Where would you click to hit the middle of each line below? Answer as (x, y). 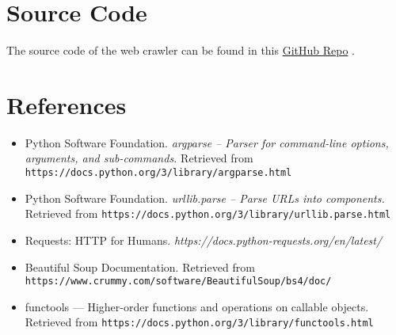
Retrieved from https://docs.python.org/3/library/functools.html (199, 322)
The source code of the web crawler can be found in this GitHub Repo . (181, 50)
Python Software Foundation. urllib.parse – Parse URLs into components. (205, 198)
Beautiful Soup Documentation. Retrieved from (140, 266)
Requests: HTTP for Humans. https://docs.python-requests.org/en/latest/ (204, 240)
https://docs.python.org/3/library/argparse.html (158, 173)
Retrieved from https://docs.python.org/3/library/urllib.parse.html (208, 213)
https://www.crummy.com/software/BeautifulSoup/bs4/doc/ (178, 282)
